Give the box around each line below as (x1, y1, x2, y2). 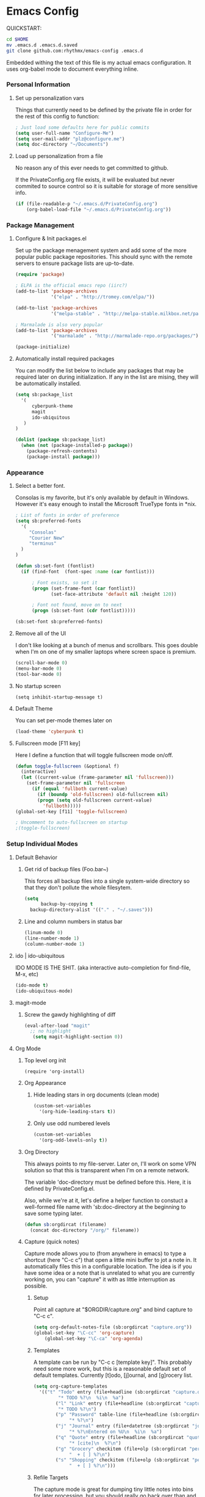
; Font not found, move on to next (31, 602, 122, 608)
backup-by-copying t (40, 901, 93, 907)
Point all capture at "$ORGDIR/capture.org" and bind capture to (33, 1306, 193, 1313)
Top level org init (24, 1057, 67, 1064)
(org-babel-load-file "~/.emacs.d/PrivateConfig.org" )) (26, 206, 171, 213)
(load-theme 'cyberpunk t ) (15, 728, 84, 734)
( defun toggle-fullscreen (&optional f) (15, 763, 120, 769)
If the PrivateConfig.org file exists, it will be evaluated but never (15, 176, 175, 184)
